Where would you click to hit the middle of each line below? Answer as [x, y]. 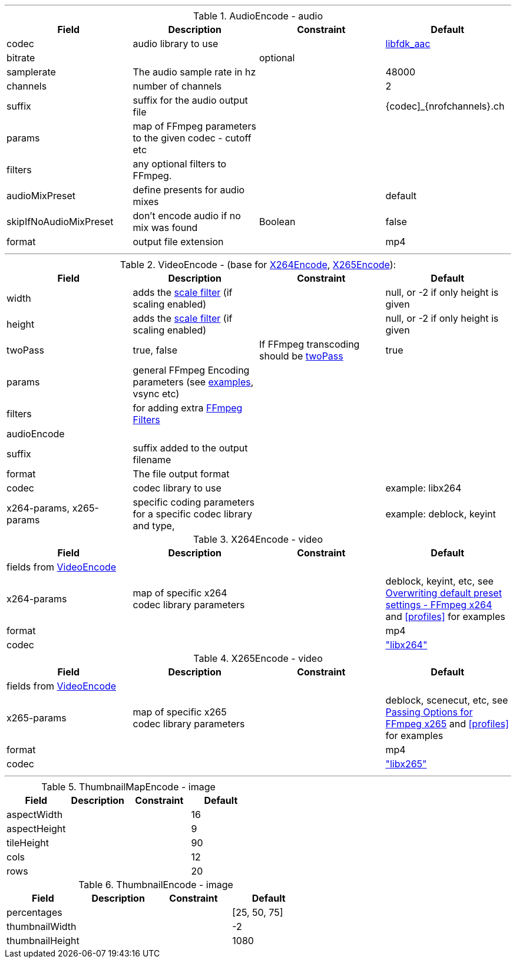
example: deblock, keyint [441, 514]
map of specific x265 [180, 712]
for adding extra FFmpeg [188, 408]
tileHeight [28, 843]
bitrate [21, 58]
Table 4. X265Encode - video [258, 658]
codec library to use [177, 488]
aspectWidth [35, 814]
